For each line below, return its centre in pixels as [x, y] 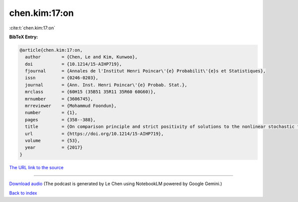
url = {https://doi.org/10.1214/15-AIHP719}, [94, 134]
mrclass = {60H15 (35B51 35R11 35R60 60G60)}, [90, 92]
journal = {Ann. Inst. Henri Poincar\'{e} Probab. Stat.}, [106, 85]
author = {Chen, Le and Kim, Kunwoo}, [81, 57]
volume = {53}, [53, 141]
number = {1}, [51, 113]
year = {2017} [54, 148]
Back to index [23, 193]
